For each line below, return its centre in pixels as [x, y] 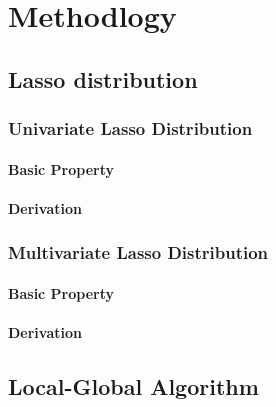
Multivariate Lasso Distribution [138, 252]
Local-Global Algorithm [133, 385]
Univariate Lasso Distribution [130, 128]
